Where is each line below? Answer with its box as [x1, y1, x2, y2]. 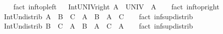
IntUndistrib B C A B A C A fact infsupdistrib [4, 21, 193, 31]
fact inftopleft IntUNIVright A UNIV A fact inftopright [13, 1, 219, 11]
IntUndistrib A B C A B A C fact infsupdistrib [4, 11, 193, 21]
